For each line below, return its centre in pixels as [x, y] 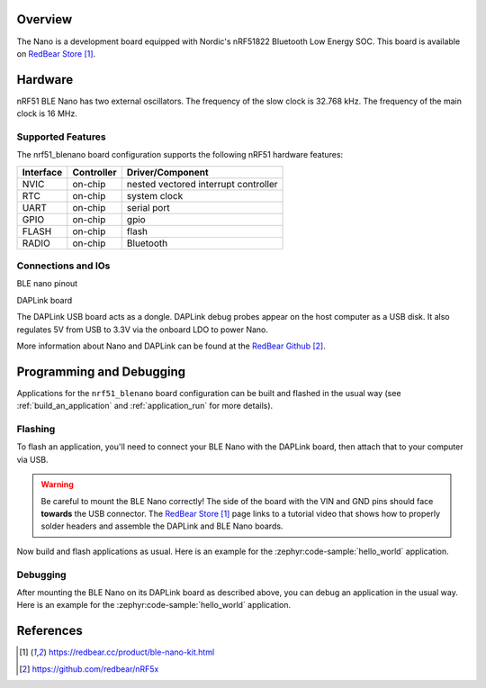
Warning [57, 484]
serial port [148, 207]
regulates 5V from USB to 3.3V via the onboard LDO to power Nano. [143, 330]
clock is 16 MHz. [47, 113]
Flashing [36, 430]
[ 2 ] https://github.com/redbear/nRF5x [89, 669]
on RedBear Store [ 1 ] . [56, 53]
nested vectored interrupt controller [202, 184]
